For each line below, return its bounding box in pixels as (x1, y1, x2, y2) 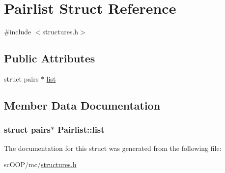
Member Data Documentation (4, 97, 161, 113)
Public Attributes (4, 51, 95, 66)
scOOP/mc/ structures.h (4, 159, 77, 170)
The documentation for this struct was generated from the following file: (4, 143, 222, 153)
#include (4, 27, 31, 37)
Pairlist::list (57, 123, 105, 136)
